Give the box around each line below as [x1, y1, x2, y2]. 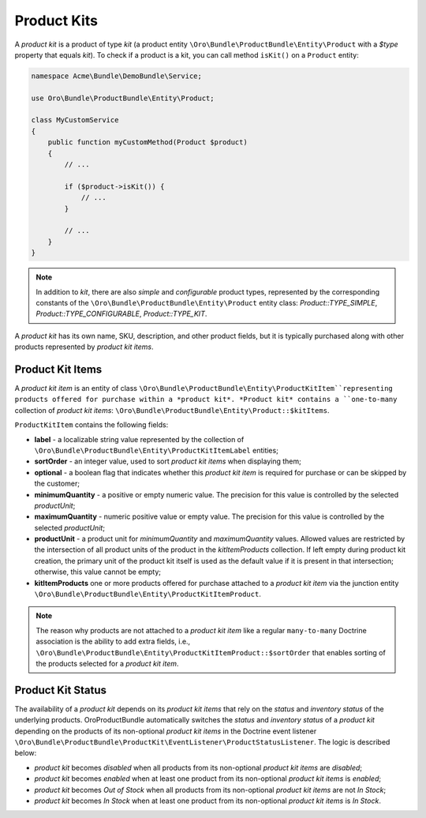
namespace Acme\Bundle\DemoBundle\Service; [31, 71, 203, 81]
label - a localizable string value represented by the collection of [34, 434, 245, 444]
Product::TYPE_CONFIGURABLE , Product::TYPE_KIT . [35, 309, 207, 319]
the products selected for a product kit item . [35, 659, 179, 668]
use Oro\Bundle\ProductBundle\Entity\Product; [31, 93, 215, 103]
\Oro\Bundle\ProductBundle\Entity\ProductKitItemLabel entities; [34, 445, 279, 455]
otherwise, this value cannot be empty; [34, 567, 162, 576]
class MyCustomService [31, 115, 119, 125]
